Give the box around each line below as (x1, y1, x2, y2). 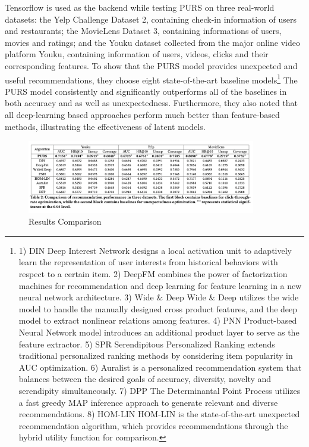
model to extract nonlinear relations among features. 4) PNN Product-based (18, 314, 297, 327)
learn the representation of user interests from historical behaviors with (18, 256, 278, 268)
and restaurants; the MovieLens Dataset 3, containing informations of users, (5, 24, 282, 37)
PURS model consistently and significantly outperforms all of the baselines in (5, 85, 287, 97)
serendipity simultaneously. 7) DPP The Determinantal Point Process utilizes (18, 384, 301, 396)
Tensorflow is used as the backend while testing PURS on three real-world (5, 1, 275, 13)
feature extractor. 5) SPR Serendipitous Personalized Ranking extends (18, 337, 275, 350)
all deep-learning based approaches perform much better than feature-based (5, 108, 280, 120)
